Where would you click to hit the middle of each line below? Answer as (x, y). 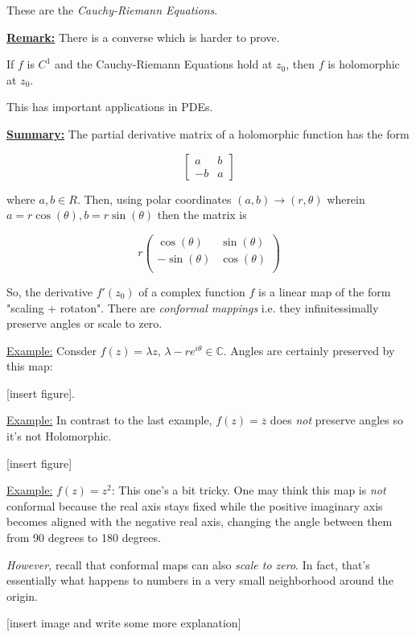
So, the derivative (49, 291)
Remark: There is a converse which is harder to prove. (143, 37)
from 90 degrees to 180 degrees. (84, 538)
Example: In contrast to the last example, (109, 420)
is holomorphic (364, 64)
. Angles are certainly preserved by (309, 350)
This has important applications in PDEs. (110, 107)
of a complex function (192, 291)
